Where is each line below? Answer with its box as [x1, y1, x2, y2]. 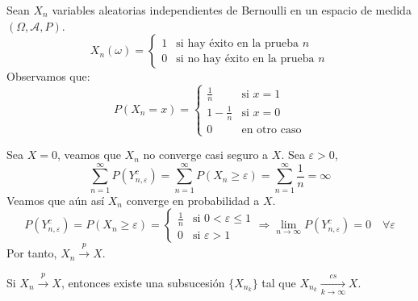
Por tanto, [6, 245, 57, 261]
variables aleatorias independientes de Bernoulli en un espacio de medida [52, 2, 412, 18]
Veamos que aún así [6, 191, 105, 208]
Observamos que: [6, 68, 90, 85]
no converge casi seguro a [143, 146, 269, 163]
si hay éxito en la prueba [176, 37, 299, 49]
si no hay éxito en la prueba [176, 52, 315, 65]
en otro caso [241, 123, 302, 136]
